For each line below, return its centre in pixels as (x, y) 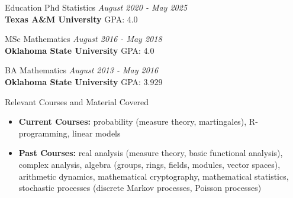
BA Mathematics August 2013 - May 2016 (82, 70)
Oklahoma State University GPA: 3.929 (84, 81)
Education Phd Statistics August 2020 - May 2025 (96, 7)
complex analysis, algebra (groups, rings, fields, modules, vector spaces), (149, 164)
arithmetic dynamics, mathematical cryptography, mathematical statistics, (154, 176)
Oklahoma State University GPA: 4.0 (80, 50)
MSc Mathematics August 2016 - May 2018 (83, 39)
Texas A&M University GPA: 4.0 (71, 19)
